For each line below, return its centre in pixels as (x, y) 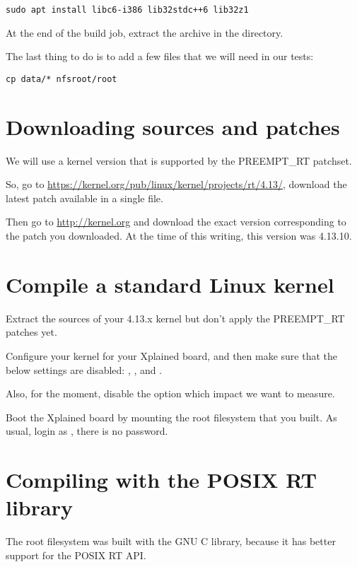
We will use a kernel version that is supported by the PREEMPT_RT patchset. (179, 160)
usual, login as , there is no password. (87, 431)
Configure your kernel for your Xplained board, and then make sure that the (172, 355)
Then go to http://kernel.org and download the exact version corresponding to (176, 222)
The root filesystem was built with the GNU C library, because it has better (171, 541)
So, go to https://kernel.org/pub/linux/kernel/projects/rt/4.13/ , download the (176, 184)
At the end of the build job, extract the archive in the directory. (145, 32)
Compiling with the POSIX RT (162, 480)
